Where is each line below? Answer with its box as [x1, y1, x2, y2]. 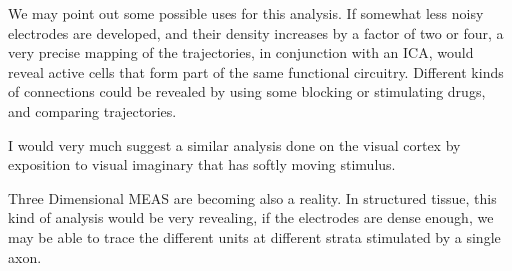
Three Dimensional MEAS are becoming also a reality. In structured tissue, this [8, 187, 497, 208]
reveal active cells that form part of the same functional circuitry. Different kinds [8, 61, 504, 82]
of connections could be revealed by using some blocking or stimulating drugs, [8, 81, 486, 102]
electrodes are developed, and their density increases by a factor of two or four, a [8, 22, 504, 43]
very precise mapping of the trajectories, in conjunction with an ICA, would [8, 42, 474, 63]
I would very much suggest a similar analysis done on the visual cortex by [8, 134, 461, 155]
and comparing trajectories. [8, 100, 177, 121]
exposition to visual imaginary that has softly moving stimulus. [8, 154, 396, 175]
